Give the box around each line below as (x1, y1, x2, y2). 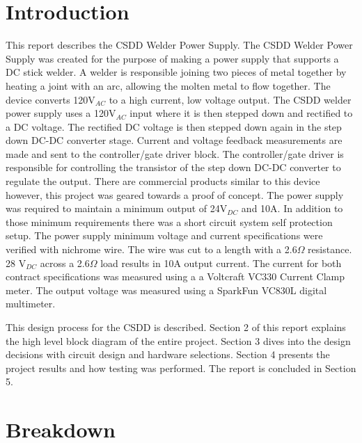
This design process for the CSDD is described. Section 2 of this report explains (6, 320, 346, 334)
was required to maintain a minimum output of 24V (6, 201, 228, 216)
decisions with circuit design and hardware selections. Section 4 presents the (6, 347, 330, 362)
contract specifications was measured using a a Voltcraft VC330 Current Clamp (6, 269, 345, 284)
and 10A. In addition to (241, 201, 343, 216)
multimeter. (6, 296, 56, 311)
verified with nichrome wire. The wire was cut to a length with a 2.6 (6, 242, 297, 257)
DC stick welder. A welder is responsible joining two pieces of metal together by (6, 65, 347, 79)
